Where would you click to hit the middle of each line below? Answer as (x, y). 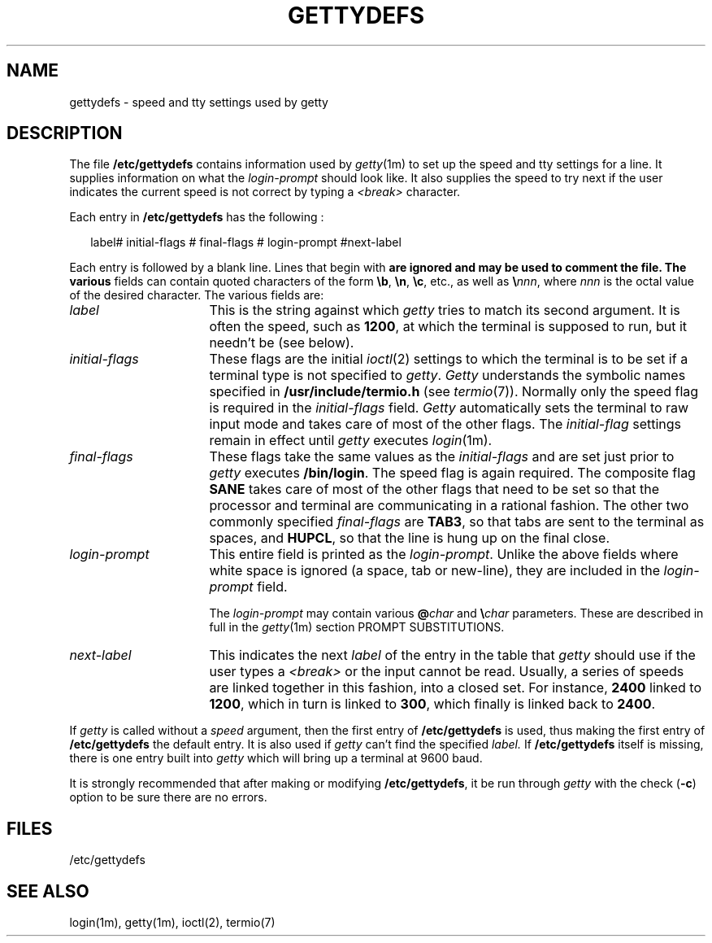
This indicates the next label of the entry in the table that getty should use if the (452, 655)
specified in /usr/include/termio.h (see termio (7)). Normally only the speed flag (454, 392)
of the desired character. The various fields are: (197, 295)
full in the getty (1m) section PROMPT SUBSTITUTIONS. (357, 627)
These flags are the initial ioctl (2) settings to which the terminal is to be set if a (449, 359)
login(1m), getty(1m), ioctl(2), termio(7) (172, 923)
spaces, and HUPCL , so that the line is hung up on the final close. (409, 538)
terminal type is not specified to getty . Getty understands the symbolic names (447, 375)
